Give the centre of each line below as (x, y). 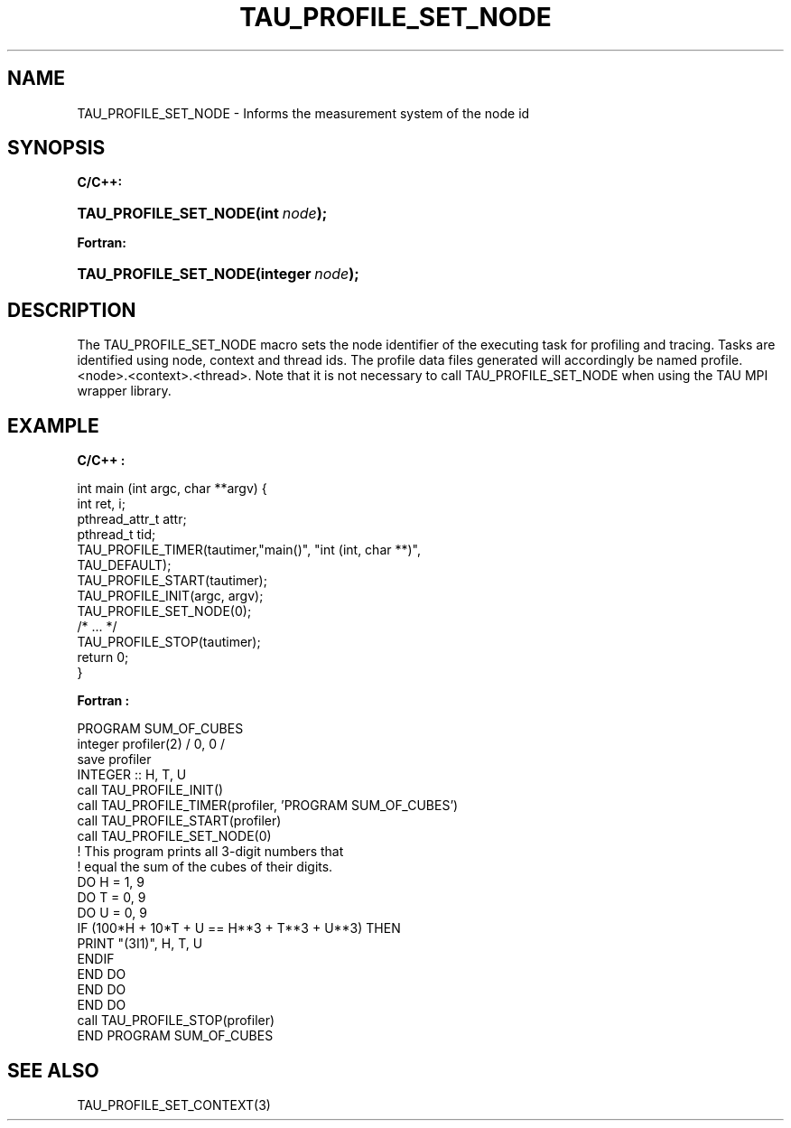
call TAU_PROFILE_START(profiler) (179, 821)
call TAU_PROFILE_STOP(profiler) (176, 1021)
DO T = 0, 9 (112, 898)
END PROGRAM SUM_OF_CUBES (175, 1036)
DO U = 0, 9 (112, 913)
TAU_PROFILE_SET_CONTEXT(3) (174, 1105)
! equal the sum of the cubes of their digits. (205, 867)
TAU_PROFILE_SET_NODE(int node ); (202, 214)
